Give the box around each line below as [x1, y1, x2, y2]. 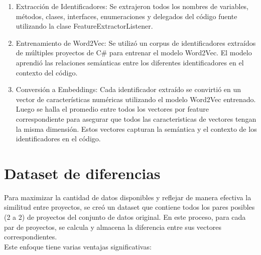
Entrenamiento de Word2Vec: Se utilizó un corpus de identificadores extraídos [16, 37, 256, 48]
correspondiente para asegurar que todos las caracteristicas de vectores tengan [16, 113, 256, 124]
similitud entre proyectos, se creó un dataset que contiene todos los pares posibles [4, 202, 255, 212]
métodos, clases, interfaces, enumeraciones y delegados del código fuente [16, 11, 237, 21]
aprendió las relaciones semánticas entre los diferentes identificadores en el [16, 57, 244, 67]
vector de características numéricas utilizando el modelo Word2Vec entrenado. [16, 94, 256, 104]
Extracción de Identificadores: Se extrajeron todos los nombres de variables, [16, 1, 248, 11]
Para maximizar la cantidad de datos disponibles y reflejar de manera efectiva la [4, 192, 251, 202]
